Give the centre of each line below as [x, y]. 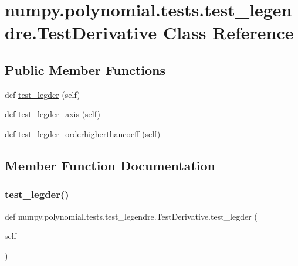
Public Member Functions [85, 69]
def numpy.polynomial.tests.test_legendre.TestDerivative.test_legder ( [131, 216]
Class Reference [228, 33]
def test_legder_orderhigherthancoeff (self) [83, 133]
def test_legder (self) [43, 94]
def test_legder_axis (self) [53, 114]
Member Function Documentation [110, 165]
